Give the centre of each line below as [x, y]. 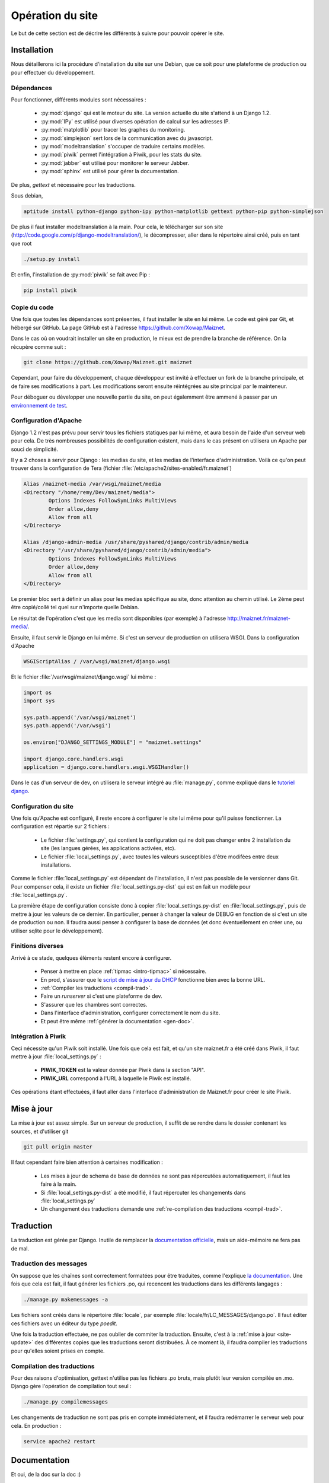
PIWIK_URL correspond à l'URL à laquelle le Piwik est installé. [116, 1078]
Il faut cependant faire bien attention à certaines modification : [87, 1162]
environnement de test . [39, 405]
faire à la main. [59, 1184]
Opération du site [54, 15]
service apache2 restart [60, 1441]
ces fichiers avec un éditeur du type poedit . [64, 1323]
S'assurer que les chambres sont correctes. [94, 1004]
